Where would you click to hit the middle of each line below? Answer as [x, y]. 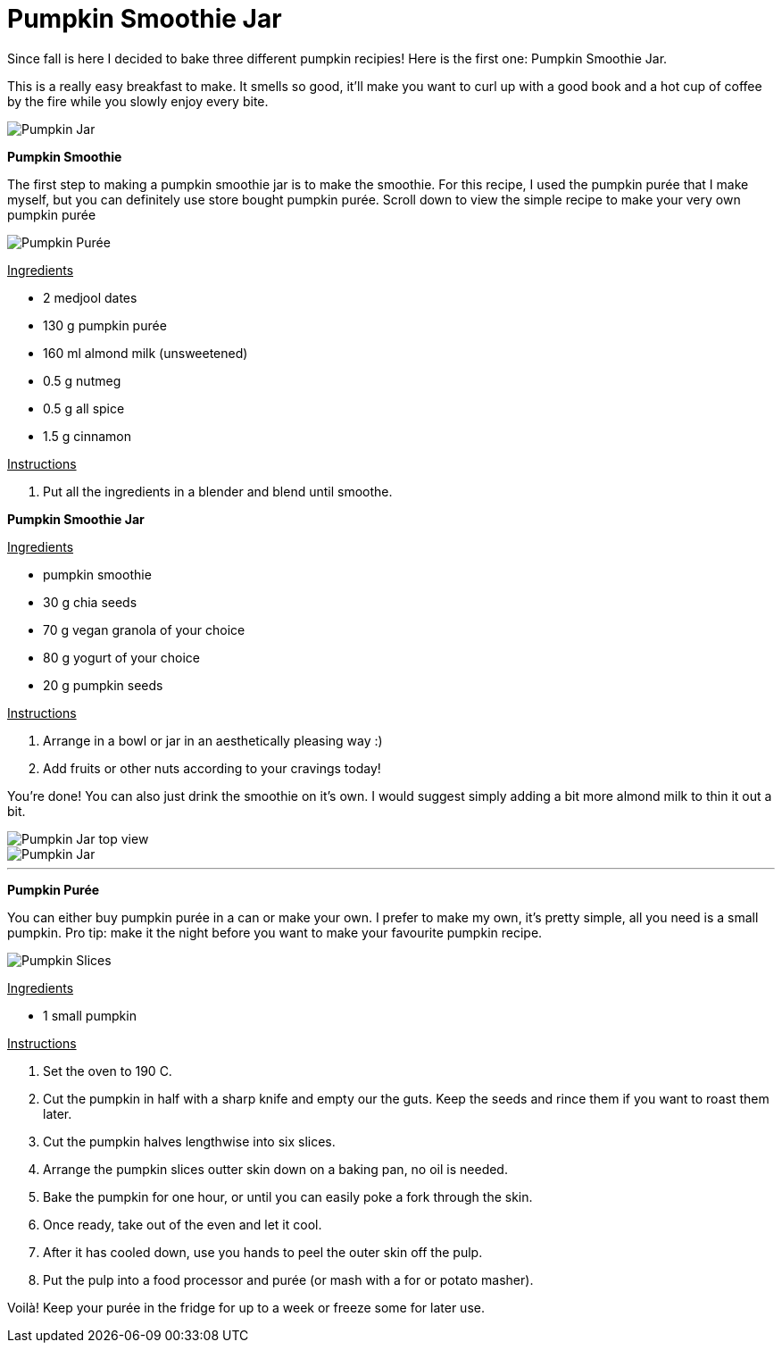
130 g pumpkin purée [105, 325]
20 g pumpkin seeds [103, 685]
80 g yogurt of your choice [122, 657]
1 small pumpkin [90, 1015]
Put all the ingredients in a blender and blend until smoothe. [218, 491]
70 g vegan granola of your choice [144, 629]
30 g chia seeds [90, 602]
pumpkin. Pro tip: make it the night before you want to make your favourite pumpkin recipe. [275, 932]
